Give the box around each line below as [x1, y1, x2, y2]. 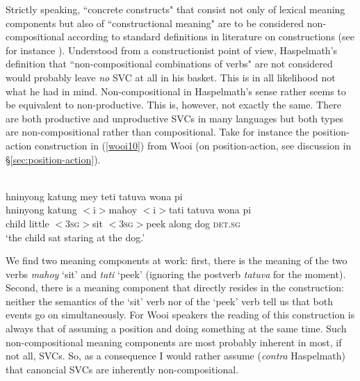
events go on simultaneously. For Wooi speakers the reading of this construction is [6, 307, 355, 322]
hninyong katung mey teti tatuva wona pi [6, 188, 183, 203]
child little [6, 216, 49, 230]
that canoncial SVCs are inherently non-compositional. [6, 362, 239, 376]
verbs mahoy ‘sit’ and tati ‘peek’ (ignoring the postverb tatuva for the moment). [6, 266, 346, 281]
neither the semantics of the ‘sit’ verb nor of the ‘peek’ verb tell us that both [6, 293, 334, 308]
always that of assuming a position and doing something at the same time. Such [6, 321, 347, 336]
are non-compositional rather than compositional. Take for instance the [6, 124, 309, 139]
